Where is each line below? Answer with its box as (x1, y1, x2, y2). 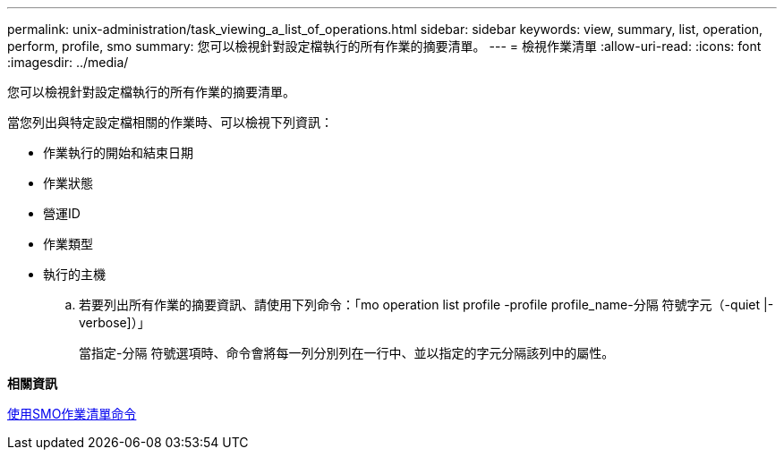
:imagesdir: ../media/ (7, 55, 129, 70)
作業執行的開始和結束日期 (43, 145, 193, 160)
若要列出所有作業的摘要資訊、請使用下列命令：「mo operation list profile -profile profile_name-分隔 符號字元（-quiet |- (79, 297, 774, 312)
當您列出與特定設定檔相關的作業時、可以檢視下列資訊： (7, 114, 333, 130)
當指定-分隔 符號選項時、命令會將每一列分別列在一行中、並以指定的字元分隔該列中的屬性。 (79, 345, 615, 360)
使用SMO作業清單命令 (7, 406, 137, 421)
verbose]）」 (79, 315, 150, 330)
